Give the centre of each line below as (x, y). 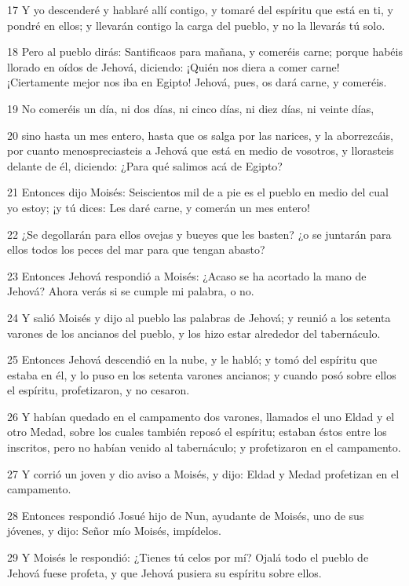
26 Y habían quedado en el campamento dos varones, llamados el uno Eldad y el (201, 416)
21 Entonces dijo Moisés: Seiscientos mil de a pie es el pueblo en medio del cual (198, 192)
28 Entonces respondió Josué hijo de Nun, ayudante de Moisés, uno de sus (186, 515)
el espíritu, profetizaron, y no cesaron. (99, 390)
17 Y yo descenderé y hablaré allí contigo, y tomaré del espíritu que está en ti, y (200, 9)
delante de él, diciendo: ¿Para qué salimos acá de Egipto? (145, 165)
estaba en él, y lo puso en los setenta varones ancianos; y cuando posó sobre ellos (202, 374)
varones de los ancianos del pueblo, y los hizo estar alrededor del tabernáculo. (194, 333)
